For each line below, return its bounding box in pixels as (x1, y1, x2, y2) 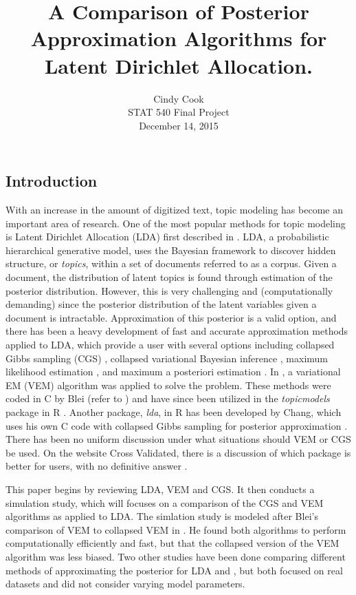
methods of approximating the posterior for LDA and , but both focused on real (5, 563, 343, 577)
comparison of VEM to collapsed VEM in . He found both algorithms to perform (5, 522, 346, 536)
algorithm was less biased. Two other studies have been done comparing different (5, 549, 346, 563)
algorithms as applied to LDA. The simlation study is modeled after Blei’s (5, 509, 318, 523)
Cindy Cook (153, 91, 204, 105)
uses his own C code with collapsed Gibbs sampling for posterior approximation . (5, 418, 348, 432)
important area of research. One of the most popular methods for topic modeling (5, 216, 346, 230)
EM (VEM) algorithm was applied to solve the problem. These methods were (5, 377, 331, 392)
